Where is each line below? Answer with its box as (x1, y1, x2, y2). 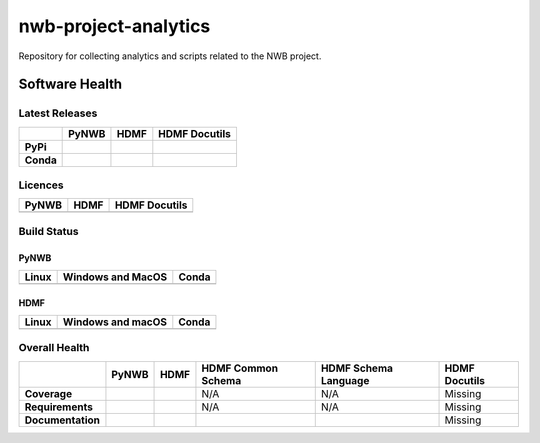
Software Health (18, 76, 123, 93)
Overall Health (18, 341, 90, 355)
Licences (18, 178, 64, 192)
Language (320, 373, 370, 387)
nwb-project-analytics (18, 15, 211, 37)
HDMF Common (201, 361, 279, 375)
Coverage (24, 386, 73, 400)
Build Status (18, 224, 79, 238)
